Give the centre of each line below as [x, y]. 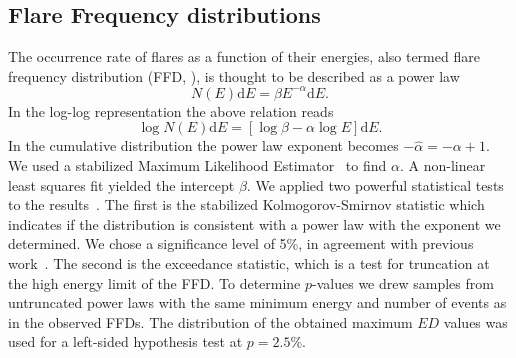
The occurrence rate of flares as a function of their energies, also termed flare [244, 56]
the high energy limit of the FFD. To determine [154, 282]
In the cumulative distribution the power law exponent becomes [203, 145]
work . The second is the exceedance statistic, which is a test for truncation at [249, 263]
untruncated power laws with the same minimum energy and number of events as [257, 302]
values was [475, 321]
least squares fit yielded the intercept [121, 184]
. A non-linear [442, 165]
